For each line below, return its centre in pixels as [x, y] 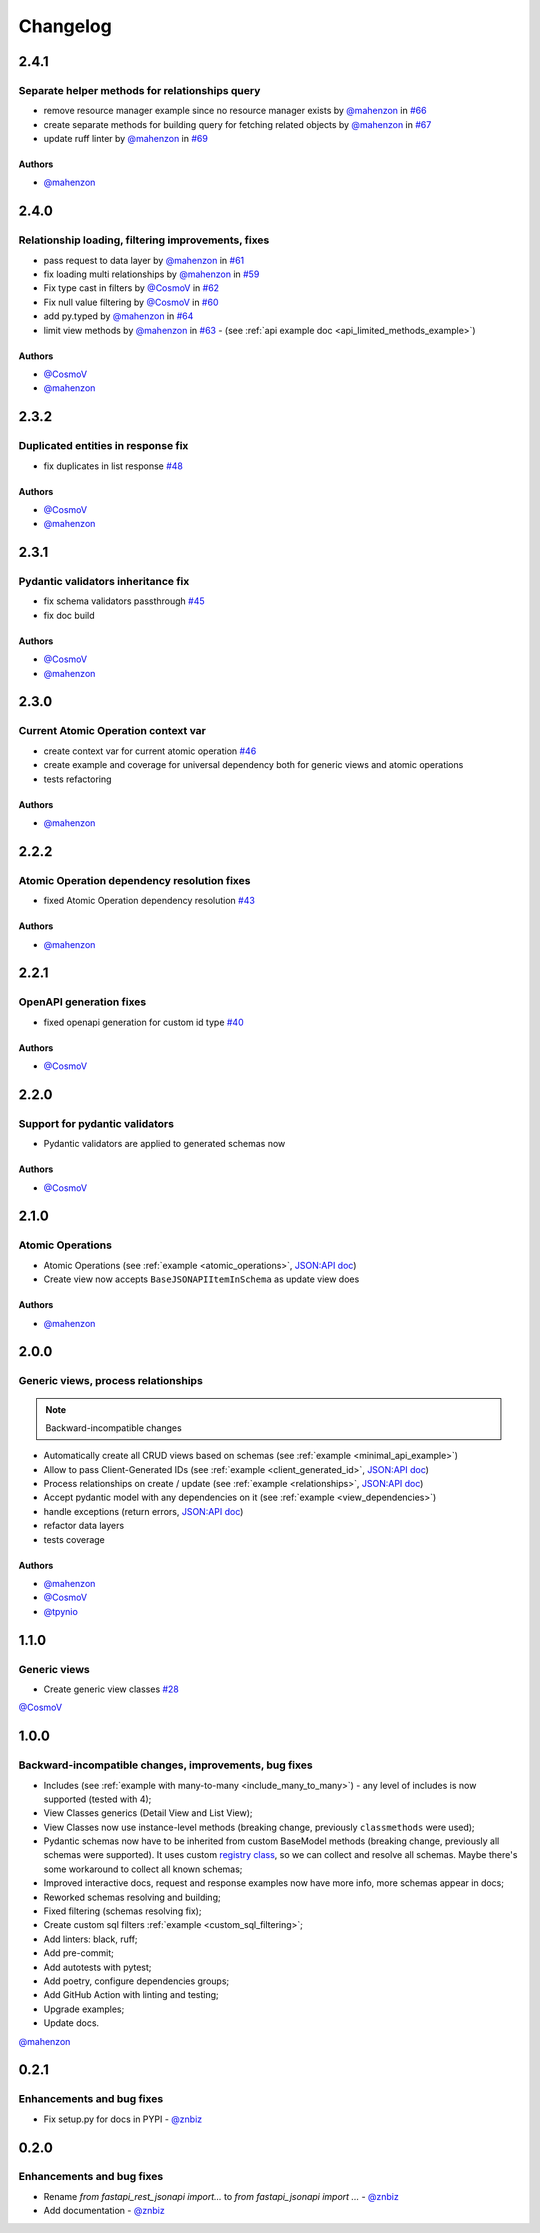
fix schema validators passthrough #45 [124, 601]
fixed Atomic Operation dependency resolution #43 [149, 901]
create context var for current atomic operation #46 [150, 751]
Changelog [65, 26]
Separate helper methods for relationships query [139, 90]
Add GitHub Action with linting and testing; [131, 1995]
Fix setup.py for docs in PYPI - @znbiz [123, 2119]
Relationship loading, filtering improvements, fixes [144, 240]
